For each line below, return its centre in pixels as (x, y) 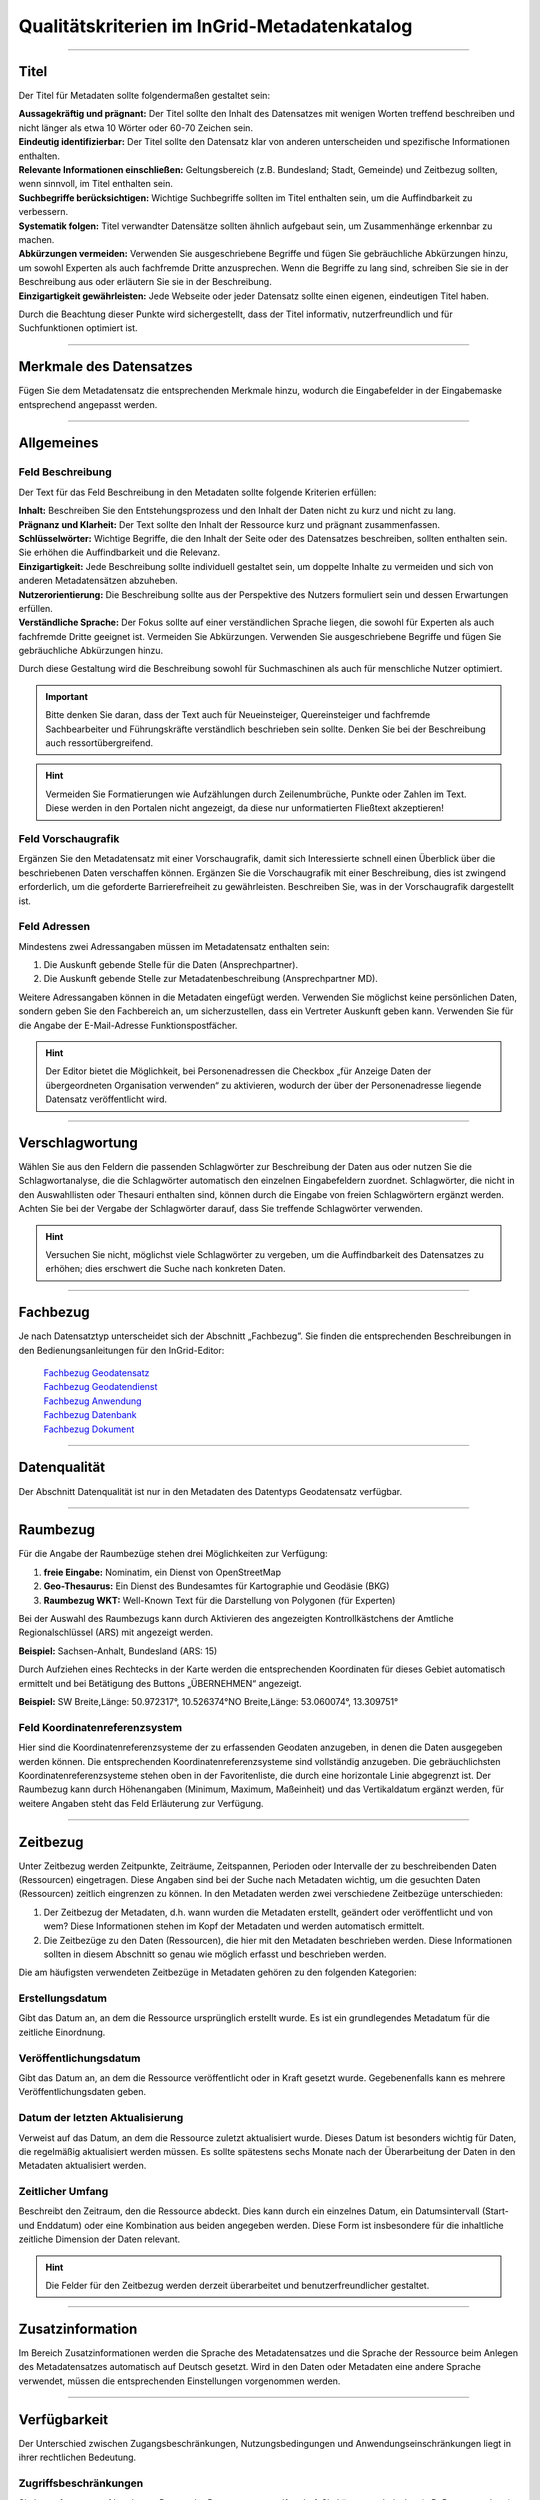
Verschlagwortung (78, 1142)
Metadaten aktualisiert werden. (82, 2166)
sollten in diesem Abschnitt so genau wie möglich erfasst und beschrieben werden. (215, 1954)
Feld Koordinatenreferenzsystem (100, 1727)
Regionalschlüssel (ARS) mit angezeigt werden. (116, 1632)
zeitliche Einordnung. (62, 2032)
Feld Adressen (54, 927)
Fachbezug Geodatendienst (100, 1387)
